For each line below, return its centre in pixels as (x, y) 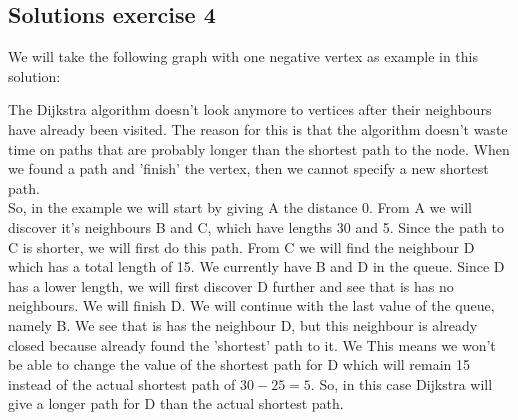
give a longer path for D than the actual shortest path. (176, 403)
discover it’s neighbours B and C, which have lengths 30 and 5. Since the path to (256, 226)
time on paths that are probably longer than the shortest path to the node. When (259, 148)
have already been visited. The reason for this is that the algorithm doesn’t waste (258, 128)
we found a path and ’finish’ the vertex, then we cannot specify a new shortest (248, 168)
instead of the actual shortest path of (122, 383)
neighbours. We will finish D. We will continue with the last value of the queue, (251, 305)
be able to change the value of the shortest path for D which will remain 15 (239, 364)
